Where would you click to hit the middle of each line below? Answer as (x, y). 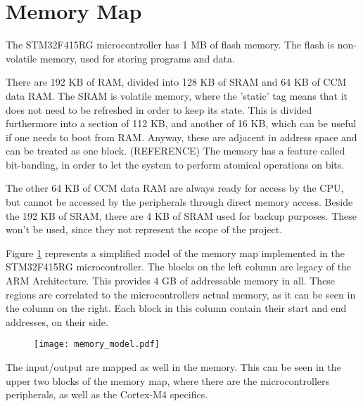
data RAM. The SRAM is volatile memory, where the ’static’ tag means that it (177, 95)
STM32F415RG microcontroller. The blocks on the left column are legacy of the (179, 267)
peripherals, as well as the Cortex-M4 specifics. (107, 394)
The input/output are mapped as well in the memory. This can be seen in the (173, 367)
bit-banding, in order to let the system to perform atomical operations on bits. (175, 164)
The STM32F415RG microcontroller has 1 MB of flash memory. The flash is (170, 45)
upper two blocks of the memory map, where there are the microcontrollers (168, 380)
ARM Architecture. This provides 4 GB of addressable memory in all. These (171, 281)
